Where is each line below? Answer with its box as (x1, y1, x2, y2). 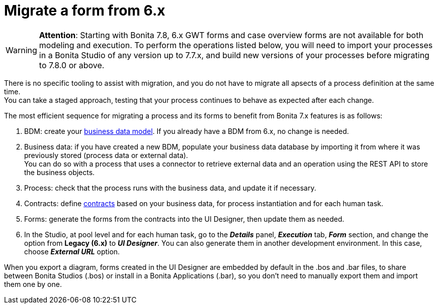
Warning (6, 45, 37, 55)
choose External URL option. (24, 247, 120, 256)
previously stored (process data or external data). (24, 150, 188, 160)
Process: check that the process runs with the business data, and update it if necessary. (24, 183, 316, 192)
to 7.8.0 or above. (39, 60, 105, 70)
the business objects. (24, 168, 95, 177)
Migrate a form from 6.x (4, 2, 165, 19)
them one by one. (4, 279, 62, 288)
